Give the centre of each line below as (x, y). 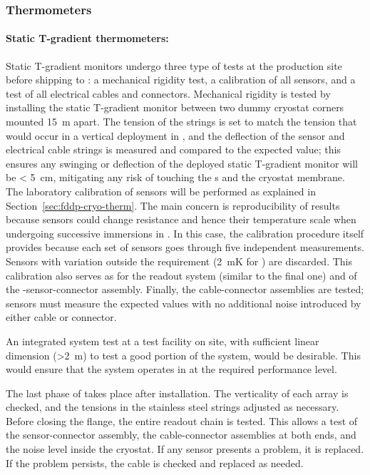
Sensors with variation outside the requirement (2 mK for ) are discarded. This (179, 261)
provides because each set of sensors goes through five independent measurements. (185, 247)
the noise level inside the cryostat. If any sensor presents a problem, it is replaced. (185, 449)
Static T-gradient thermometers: (87, 38)
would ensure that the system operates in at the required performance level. (171, 369)
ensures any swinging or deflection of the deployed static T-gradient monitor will (182, 163)
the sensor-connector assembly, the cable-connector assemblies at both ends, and (181, 435)
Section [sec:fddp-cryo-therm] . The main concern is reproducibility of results (173, 205)
